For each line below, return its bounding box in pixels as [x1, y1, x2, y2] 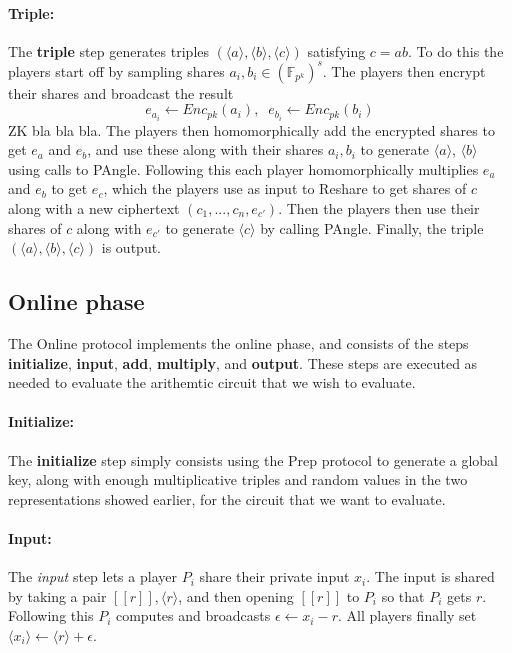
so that [381, 585, 425, 606]
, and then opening [178, 585, 294, 606]
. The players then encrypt [322, 60, 486, 81]
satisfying [307, 40, 366, 61]
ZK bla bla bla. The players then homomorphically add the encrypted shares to [8, 119, 495, 140]
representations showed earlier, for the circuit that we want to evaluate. [8, 488, 446, 509]
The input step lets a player [8, 566, 177, 587]
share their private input [199, 566, 350, 587]
